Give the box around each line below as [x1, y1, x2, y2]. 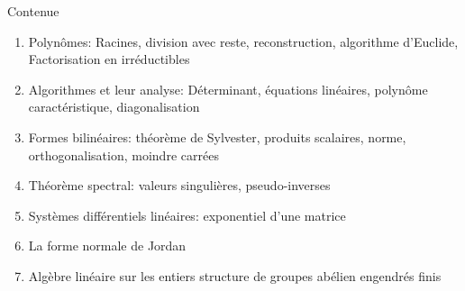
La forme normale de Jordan [28, 236, 187, 255]
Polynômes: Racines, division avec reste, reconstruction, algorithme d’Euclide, [28, 32, 459, 50]
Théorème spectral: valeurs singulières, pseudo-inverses [28, 176, 331, 195]
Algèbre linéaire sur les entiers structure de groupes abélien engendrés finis [28, 266, 442, 285]
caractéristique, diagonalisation [28, 97, 200, 116]
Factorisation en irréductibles [28, 50, 190, 68]
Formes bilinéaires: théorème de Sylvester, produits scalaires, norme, [28, 127, 406, 146]
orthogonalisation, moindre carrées [28, 145, 219, 164]
